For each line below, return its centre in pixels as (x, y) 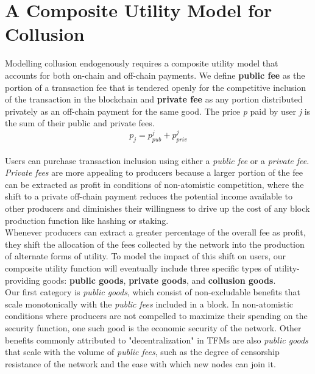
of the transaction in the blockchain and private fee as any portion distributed (154, 99)
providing (23, 280)
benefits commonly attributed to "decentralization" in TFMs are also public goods (157, 340)
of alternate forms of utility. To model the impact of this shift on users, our (146, 256)
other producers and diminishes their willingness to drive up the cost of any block (157, 208)
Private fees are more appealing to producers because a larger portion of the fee (154, 172)
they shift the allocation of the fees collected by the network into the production (155, 244)
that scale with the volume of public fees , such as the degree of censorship (142, 352)
